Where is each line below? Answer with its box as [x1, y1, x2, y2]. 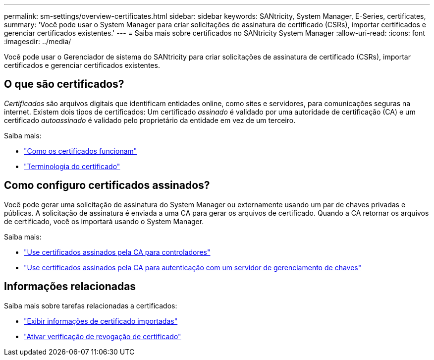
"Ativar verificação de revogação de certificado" [24, 332, 181, 341]
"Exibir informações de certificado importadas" [24, 316, 178, 325]
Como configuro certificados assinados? [4, 179, 210, 192]
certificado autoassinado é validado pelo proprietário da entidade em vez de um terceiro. [4, 116, 296, 124]
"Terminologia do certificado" [24, 162, 120, 171]
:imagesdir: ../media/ [4, 37, 71, 46]
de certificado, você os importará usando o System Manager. [4, 217, 204, 226]
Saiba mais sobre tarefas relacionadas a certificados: [4, 301, 177, 310]
